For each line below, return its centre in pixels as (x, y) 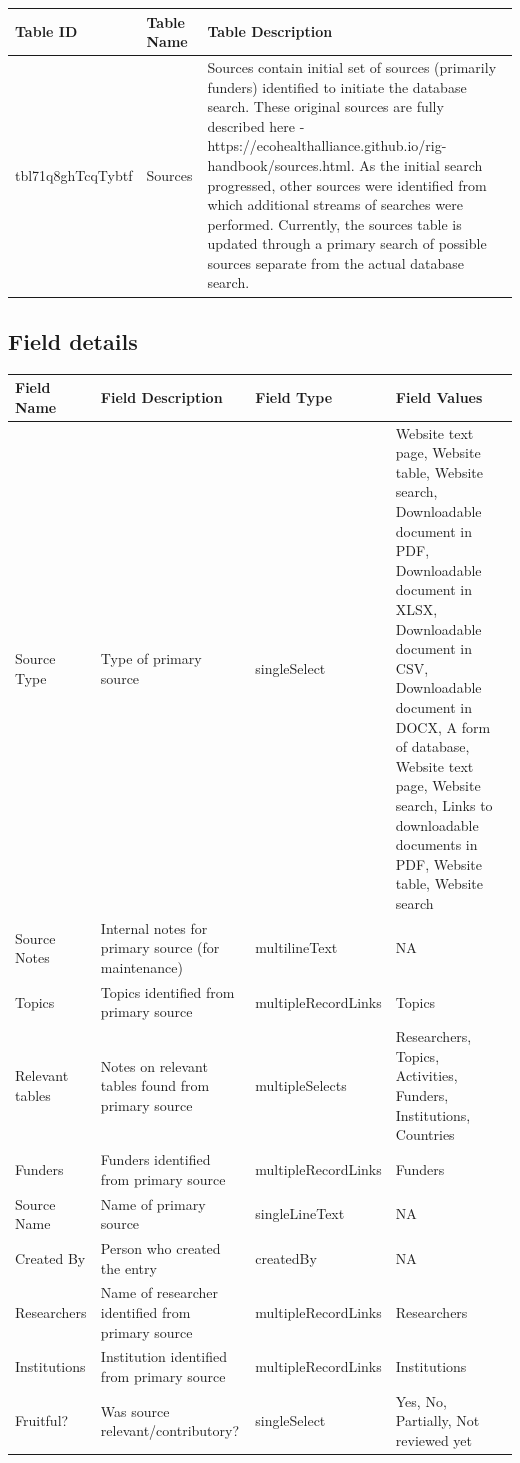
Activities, (426, 1075)
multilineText (296, 947)
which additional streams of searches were (335, 204)
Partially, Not (437, 1420)
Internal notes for (154, 927)
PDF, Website (439, 863)
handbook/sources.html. (281, 164)
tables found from (155, 1085)
